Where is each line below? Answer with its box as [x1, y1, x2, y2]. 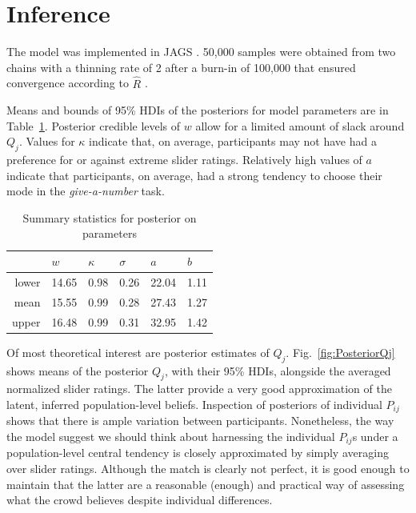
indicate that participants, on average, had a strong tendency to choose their [6, 166, 382, 183]
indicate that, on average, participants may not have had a [89, 133, 377, 150]
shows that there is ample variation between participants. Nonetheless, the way [6, 412, 394, 429]
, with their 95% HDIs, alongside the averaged [164, 362, 391, 379]
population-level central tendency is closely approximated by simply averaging [6, 444, 389, 461]
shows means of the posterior [6, 362, 149, 379]
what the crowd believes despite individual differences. [6, 491, 273, 508]
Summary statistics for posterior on [22, 209, 197, 226]
